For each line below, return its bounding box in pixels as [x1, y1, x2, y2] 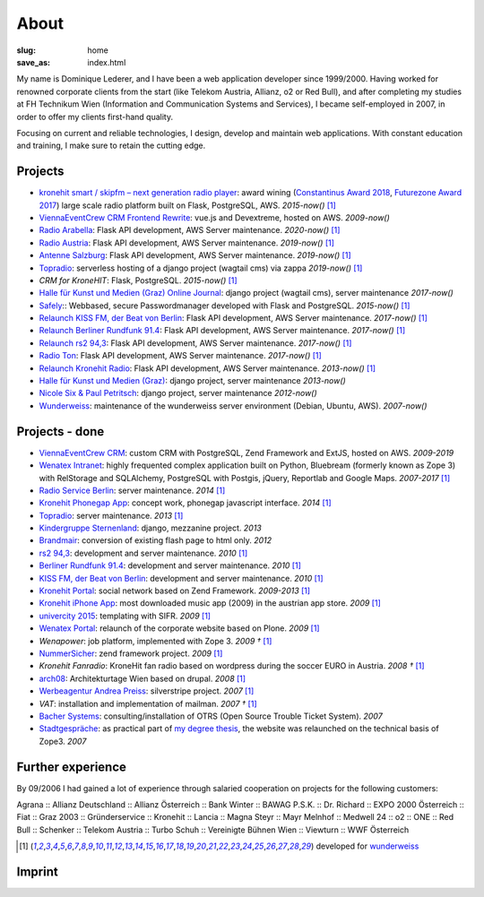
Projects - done [16, 424, 105, 439]
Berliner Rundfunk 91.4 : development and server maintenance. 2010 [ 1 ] [39, 560, 302, 571]
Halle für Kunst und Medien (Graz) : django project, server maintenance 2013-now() [39, 375, 347, 386]
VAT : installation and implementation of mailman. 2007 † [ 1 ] [39, 698, 257, 709]
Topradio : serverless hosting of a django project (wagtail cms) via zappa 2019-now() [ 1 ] [39, 263, 363, 273]
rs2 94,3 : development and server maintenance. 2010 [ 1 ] [39, 548, 248, 558]
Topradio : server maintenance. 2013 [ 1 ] [39, 510, 184, 521]
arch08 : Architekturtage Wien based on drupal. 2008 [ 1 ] [39, 673, 246, 684]
